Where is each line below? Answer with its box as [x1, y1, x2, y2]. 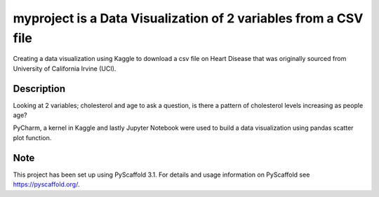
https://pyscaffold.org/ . [13, 180, 80, 189]
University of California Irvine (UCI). [13, 64, 117, 73]
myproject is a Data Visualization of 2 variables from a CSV [13, 11, 364, 26]
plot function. [13, 133, 52, 142]
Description [13, 83, 66, 95]
